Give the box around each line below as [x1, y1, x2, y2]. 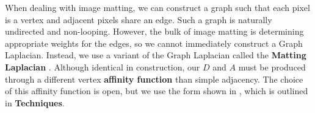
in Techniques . [5, 96, 65, 109]
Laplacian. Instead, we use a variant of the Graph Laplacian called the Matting [5, 49, 306, 61]
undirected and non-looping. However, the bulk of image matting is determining [5, 25, 304, 38]
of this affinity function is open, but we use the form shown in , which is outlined [5, 84, 308, 97]
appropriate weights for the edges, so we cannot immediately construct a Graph [5, 36, 303, 49]
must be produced [238, 60, 306, 73]
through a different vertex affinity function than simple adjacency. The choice [5, 72, 303, 85]
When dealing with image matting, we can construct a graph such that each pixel [5, 1, 310, 13]
